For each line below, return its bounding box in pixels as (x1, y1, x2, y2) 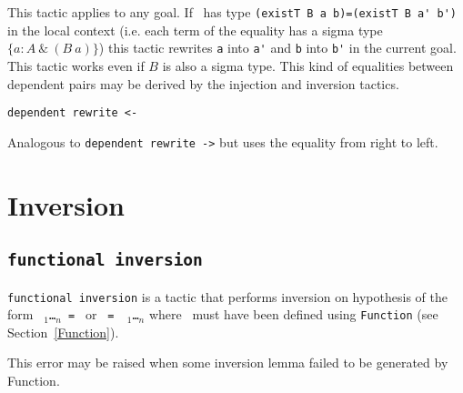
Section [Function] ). (7, 322, 119, 341)
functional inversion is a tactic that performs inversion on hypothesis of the (7, 287, 448, 306)
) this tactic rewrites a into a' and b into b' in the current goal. (98, 38, 457, 57)
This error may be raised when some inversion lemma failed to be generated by (7, 353, 448, 372)
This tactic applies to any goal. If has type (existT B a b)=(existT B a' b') (7, 3, 457, 21)
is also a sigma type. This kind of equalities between (162, 55, 454, 75)
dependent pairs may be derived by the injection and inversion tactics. (7, 74, 399, 93)
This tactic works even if (7, 55, 145, 75)
